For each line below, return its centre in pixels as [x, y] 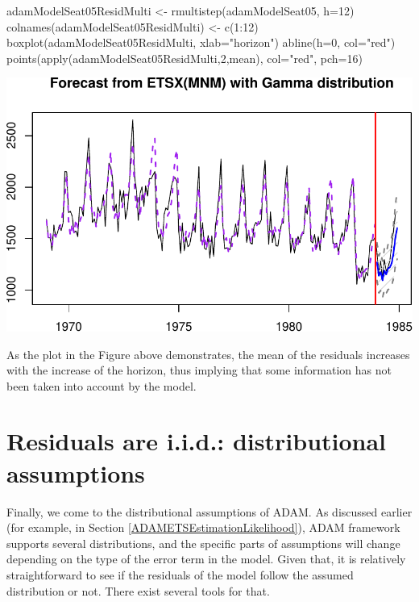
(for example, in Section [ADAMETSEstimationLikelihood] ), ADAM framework [203, 527]
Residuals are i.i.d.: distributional [197, 441]
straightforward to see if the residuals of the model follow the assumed [180, 574]
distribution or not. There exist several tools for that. [138, 590]
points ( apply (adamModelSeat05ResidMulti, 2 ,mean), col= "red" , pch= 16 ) [185, 58]
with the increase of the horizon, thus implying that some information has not [199, 370]
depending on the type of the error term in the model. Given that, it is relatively [206, 559]
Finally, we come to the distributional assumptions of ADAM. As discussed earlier [209, 511]
